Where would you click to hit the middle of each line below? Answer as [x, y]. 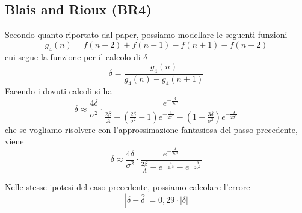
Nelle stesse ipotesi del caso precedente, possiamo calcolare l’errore [128, 187]
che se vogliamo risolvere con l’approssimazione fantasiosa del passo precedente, [151, 129]
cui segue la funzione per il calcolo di [73, 56]
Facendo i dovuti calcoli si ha [59, 91]
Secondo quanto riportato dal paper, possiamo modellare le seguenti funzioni [146, 35]
